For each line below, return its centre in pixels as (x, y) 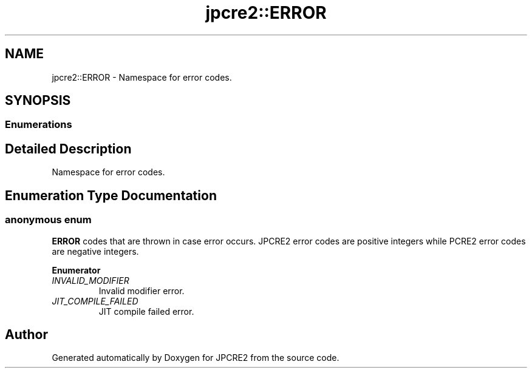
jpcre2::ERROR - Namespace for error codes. (142, 77)
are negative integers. (95, 251)
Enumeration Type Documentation (111, 195)
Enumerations (39, 125)
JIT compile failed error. (146, 311)
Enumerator (76, 270)
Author (26, 334)
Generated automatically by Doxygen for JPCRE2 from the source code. (196, 358)
